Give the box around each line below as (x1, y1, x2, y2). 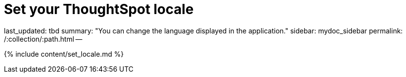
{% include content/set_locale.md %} (4, 49, 124, 58)
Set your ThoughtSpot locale (4, 1, 194, 17)
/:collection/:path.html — (4, 34, 82, 43)
